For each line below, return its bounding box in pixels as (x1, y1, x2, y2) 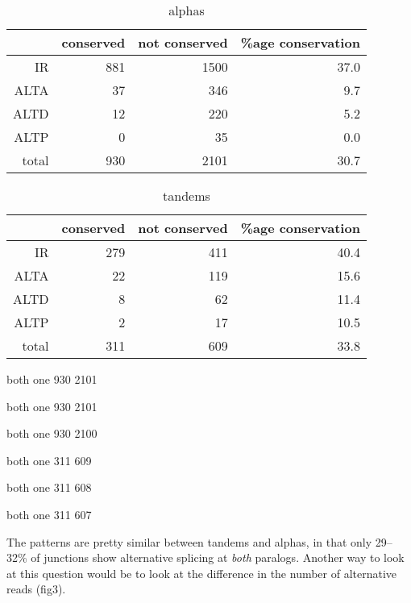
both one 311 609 (6, 451, 92, 468)
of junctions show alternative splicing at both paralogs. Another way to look (31, 549, 405, 566)
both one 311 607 (6, 505, 92, 522)
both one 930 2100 (6, 425, 98, 442)
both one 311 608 (6, 479, 92, 496)
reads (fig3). (6, 580, 66, 597)
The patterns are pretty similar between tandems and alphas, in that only (6, 533, 372, 550)
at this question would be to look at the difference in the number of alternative (6, 564, 397, 581)
